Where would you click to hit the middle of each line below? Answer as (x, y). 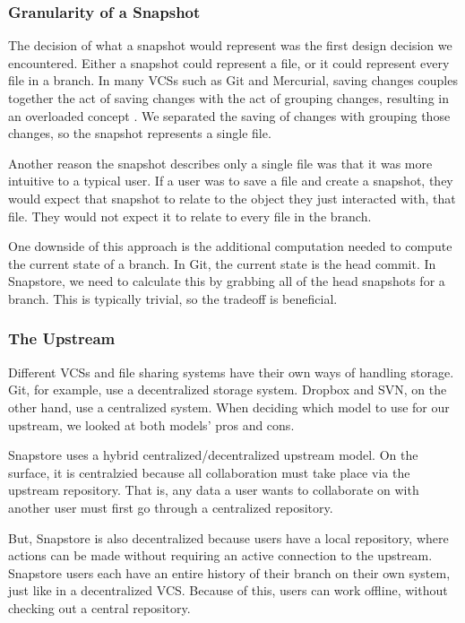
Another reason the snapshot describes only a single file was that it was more (220, 163)
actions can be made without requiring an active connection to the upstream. (220, 555)
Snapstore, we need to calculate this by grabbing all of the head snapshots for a (227, 281)
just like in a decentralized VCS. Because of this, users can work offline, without (228, 590)
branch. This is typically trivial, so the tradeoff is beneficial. (173, 298)
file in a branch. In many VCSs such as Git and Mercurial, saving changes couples (233, 80)
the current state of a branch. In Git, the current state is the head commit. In (222, 263)
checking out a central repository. (99, 607)
